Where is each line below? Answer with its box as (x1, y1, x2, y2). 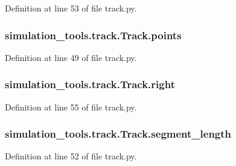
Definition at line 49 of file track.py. (5, 51, 137, 63)
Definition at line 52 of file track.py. (5, 150, 137, 162)
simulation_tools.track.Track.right (5, 77, 175, 92)
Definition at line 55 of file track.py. (5, 100, 137, 113)
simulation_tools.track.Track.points (5, 27, 182, 42)
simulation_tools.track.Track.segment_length (5, 126, 232, 141)
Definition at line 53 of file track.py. (5, 2, 137, 14)
